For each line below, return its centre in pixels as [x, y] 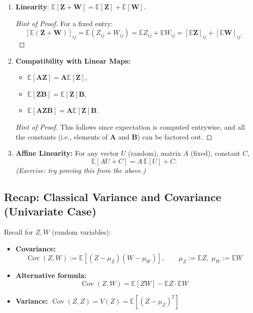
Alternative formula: [51, 275]
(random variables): [81, 231]
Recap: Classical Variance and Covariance [113, 196]
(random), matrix [154, 153]
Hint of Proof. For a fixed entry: [64, 23]
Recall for [18, 231]
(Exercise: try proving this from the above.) [81, 170]
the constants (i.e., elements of [62, 136]
